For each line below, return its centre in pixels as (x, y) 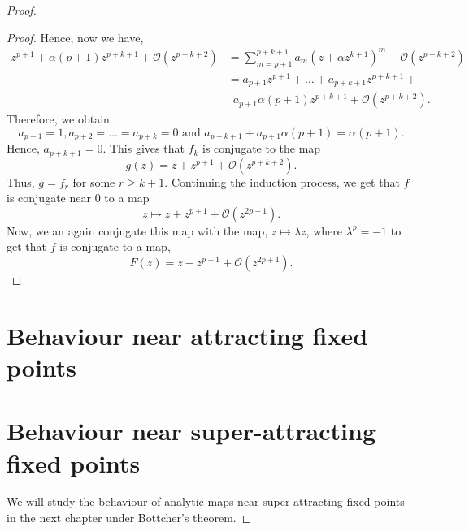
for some (94, 181)
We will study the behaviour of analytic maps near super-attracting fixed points (206, 501)
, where (324, 230)
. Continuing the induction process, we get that (282, 181)
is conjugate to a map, (115, 246)
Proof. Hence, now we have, (75, 37)
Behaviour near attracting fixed (187, 335)
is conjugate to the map (261, 148)
